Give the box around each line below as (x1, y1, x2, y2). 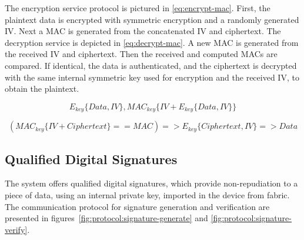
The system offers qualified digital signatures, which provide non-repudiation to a (5, 177, 298, 189)
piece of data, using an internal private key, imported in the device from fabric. (5, 189, 290, 201)
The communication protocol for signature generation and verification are (5, 200, 270, 212)
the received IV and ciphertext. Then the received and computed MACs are (5, 48, 278, 60)
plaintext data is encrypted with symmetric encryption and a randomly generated (5, 13, 299, 25)
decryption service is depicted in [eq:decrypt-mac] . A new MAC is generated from (5, 36, 299, 48)
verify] (5, 223, 28, 235)
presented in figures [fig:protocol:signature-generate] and (5, 212, 208, 224)
